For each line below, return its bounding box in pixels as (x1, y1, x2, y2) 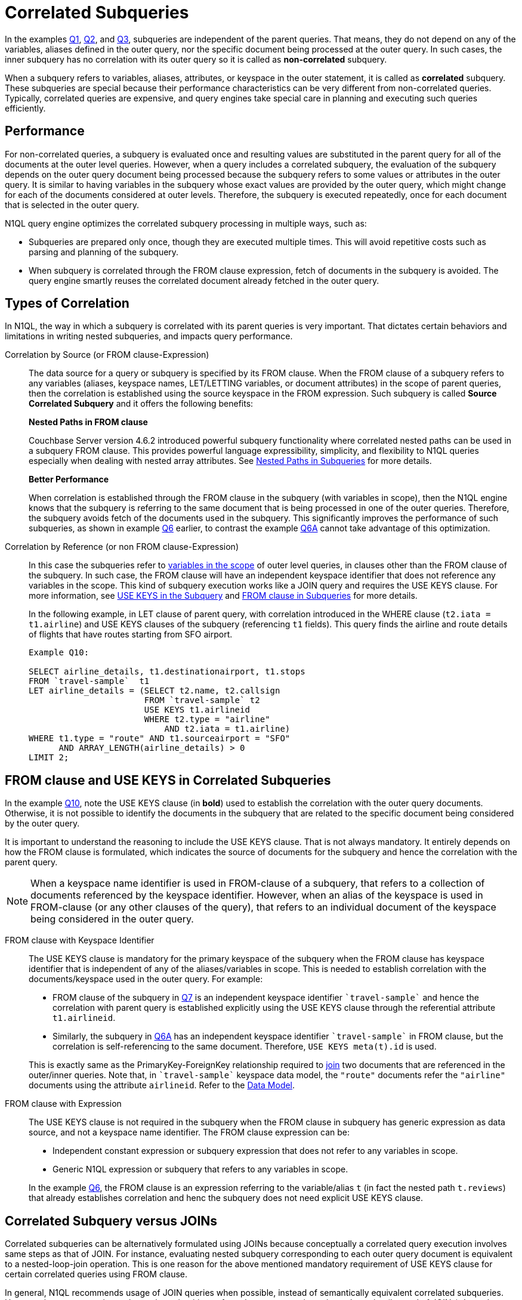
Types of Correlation (5, 296, 129, 311)
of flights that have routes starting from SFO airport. (29, 629, 233, 640)
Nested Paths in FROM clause (29, 417, 148, 428)
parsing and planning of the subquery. (29, 246, 179, 257)
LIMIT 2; (29, 753, 69, 763)
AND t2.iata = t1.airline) (164, 724, 291, 734)
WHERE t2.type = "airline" (144, 714, 270, 725)
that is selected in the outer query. (5, 199, 140, 210)
